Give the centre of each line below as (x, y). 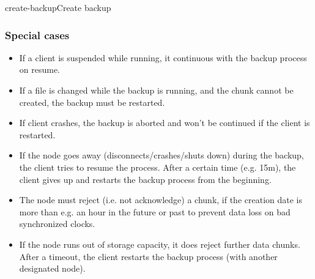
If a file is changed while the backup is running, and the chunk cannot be (156, 90)
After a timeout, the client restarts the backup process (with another (148, 256)
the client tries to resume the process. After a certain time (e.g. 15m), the (157, 167)
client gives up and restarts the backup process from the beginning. (145, 179)
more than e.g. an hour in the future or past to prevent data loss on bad (155, 211)
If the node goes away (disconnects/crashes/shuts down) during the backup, (161, 155)
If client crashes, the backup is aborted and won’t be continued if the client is (165, 123)
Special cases (37, 35)
